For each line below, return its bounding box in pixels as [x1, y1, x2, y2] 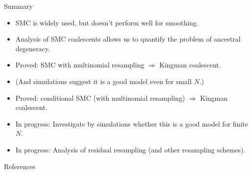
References [4, 161, 36, 171]
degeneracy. [15, 43, 50, 53]
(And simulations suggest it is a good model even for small [15, 76, 192, 86]
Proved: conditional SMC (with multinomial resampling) [15, 92, 185, 103]
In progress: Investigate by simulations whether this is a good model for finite [15, 118, 248, 129]
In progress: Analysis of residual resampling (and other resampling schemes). [15, 144, 246, 154]
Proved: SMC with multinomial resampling [15, 60, 144, 70]
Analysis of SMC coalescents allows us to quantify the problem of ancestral [15, 34, 241, 44]
